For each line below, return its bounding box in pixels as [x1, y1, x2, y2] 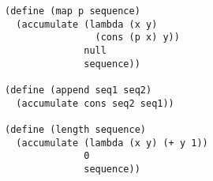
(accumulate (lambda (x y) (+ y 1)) [16, 137, 208, 149]
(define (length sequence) [5, 123, 146, 135]
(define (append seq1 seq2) [5, 84, 152, 96]
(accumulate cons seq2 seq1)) [16, 97, 174, 109]
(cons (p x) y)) [95, 32, 180, 43]
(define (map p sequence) [5, 6, 140, 17]
